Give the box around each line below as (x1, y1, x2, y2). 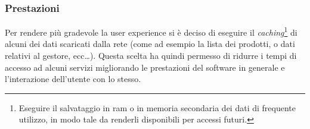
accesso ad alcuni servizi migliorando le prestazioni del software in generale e (5, 61, 285, 73)
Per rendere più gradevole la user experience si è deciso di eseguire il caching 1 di (5, 24, 297, 38)
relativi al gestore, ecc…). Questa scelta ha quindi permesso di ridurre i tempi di (5, 49, 297, 62)
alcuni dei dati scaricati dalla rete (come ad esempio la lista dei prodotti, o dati (5, 37, 295, 50)
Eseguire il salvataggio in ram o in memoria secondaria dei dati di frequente (18, 101, 296, 114)
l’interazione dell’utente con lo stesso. (5, 73, 141, 85)
